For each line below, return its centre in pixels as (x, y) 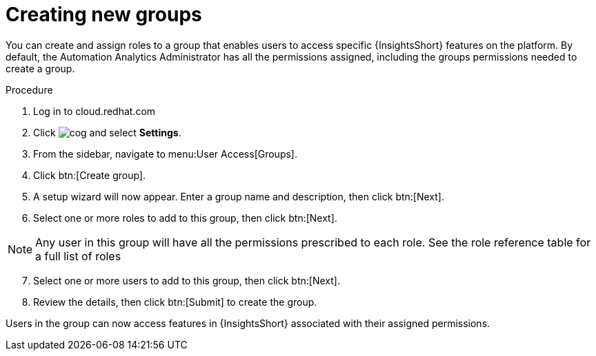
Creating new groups (104, 14)
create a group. (40, 68)
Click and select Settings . (107, 132)
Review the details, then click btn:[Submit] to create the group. (175, 302)
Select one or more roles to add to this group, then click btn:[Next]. (185, 218)
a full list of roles (78, 256)
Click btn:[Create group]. (90, 175)
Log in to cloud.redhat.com (95, 111)
